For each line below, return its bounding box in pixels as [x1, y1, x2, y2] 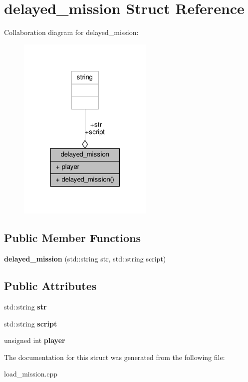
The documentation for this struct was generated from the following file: [4, 351, 225, 362]
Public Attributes [4, 278, 97, 293]
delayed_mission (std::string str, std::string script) [4, 253, 166, 264]
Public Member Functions [4, 230, 141, 245]
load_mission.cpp [4, 368, 58, 379]
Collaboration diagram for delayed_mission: [4, 27, 139, 37]
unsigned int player [4, 335, 65, 345]
